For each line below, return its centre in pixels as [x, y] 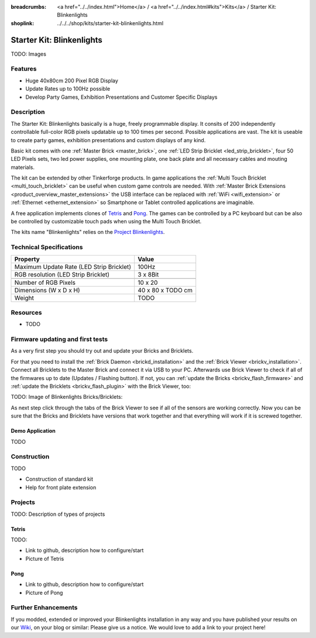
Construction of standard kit [59, 479]
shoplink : [23, 23]
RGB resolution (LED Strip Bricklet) [62, 274]
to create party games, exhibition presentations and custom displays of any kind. [108, 140]
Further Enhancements [44, 608]
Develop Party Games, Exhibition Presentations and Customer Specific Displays [121, 97]
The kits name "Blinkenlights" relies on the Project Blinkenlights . [88, 232]
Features [24, 69]
